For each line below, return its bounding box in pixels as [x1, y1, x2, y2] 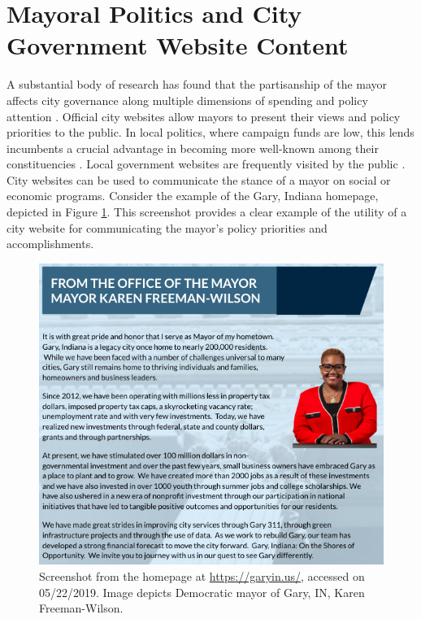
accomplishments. [7, 235, 94, 252]
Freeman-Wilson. [39, 599, 124, 617]
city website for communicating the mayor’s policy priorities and [7, 219, 328, 236]
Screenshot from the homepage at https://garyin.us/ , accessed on [39, 568, 365, 585]
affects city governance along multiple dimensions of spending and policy [7, 91, 368, 108]
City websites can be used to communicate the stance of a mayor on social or [7, 171, 391, 188]
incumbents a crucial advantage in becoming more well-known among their [7, 139, 379, 156]
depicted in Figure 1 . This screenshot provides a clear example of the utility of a [7, 203, 407, 220]
